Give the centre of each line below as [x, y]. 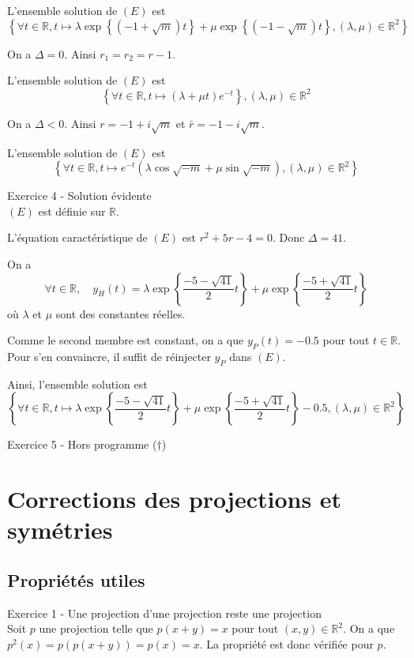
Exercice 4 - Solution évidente [79, 196]
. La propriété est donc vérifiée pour [286, 643]
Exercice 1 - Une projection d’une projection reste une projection [164, 613]
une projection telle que [96, 628]
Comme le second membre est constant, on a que [126, 340]
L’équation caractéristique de [77, 237]
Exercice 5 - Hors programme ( [82, 444]
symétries [60, 530]
